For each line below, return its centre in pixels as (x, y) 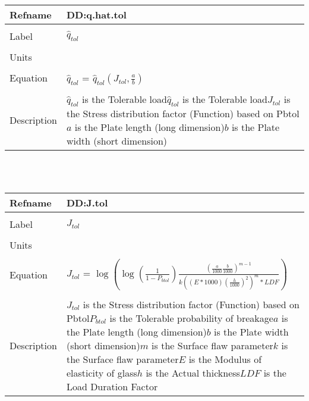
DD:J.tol (87, 203)
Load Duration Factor (112, 386)
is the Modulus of (225, 359)
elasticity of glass (102, 372)
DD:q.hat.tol (96, 14)
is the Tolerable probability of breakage (191, 318)
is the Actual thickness (193, 372)
